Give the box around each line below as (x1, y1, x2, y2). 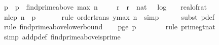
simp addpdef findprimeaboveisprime (4, 31, 121, 41)
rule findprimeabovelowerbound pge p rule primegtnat (4, 21, 215, 32)
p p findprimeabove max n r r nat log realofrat (4, 2, 207, 12)
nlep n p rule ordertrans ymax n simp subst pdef (4, 11, 215, 22)
